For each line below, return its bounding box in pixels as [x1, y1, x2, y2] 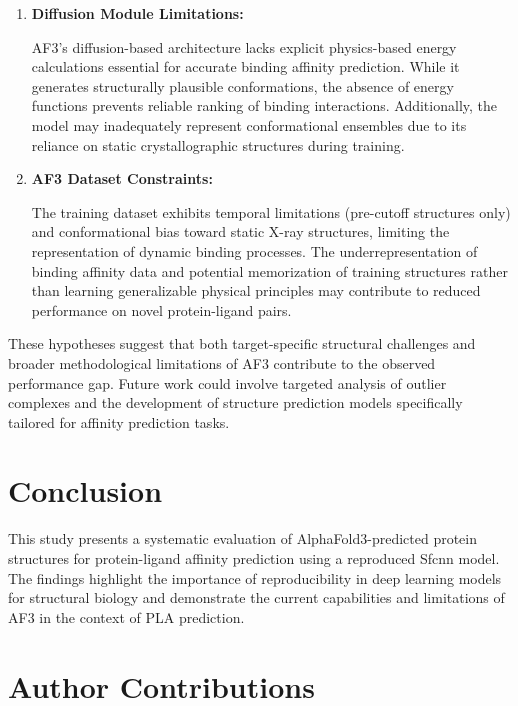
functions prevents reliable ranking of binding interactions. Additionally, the [31, 95, 498, 116]
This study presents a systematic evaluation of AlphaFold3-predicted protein [8, 528, 478, 549]
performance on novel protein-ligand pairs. [31, 299, 292, 320]
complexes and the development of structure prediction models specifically [8, 392, 463, 413]
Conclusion [8, 470, 163, 511]
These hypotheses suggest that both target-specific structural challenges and [8, 333, 476, 354]
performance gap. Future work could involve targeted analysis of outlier [8, 372, 447, 393]
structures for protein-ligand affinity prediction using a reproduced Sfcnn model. [8, 548, 500, 568]
